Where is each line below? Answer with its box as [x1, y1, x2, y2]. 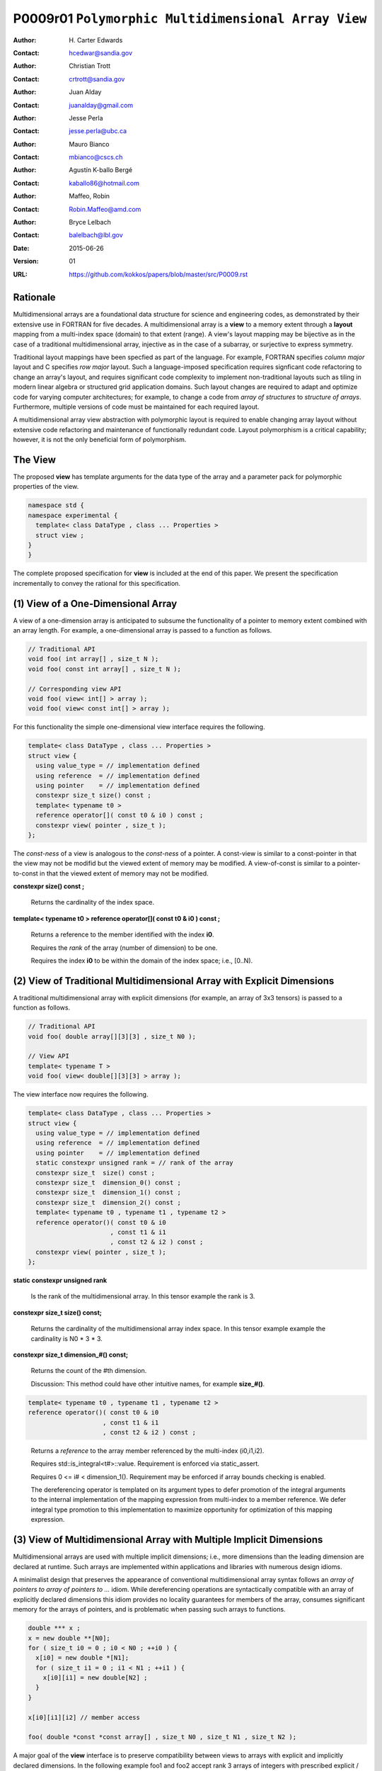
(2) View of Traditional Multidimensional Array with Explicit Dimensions [13, 975, 335, 987]
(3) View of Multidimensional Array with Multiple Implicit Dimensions [13, 1534, 323, 1546]
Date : [13, 244, 30, 252]
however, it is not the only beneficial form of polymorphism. [13, 436, 187, 444]
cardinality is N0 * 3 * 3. [30, 1334, 103, 1342]
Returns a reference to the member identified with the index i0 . [30, 930, 214, 939]
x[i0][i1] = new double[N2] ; [42, 1674, 148, 1682]
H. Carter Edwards [69, 35, 123, 44]
